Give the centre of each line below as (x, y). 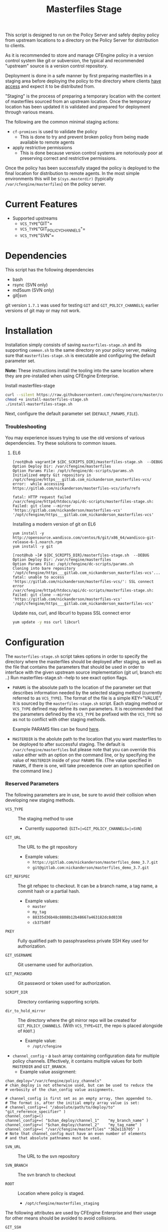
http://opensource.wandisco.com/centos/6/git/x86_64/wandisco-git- (84, 538)
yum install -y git (33, 546)
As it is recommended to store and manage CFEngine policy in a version (79, 55)
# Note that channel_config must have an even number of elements (76, 1134)
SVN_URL (13, 1147)
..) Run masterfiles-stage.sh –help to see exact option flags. (67, 677)
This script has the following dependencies (49, 269)
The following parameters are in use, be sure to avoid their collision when (81, 794)
